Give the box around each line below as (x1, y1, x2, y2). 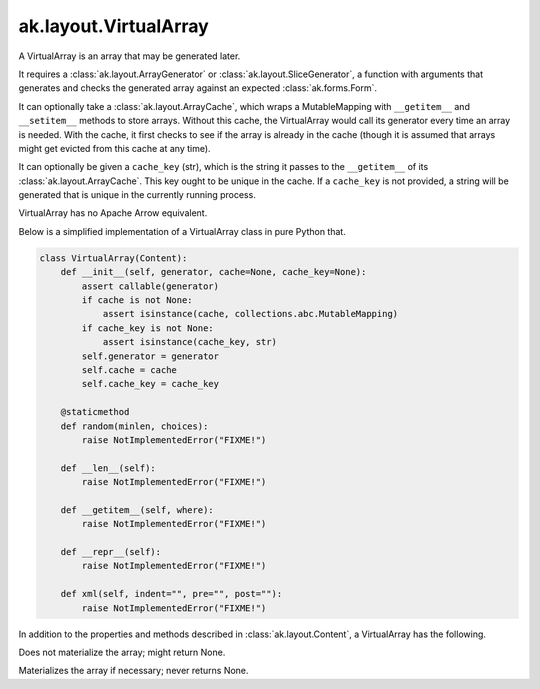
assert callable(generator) (81, 280, 220, 292)
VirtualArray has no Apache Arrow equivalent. (18, 207, 208, 219)
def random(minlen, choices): (60, 420, 209, 432)
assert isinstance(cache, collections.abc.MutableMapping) (102, 308, 399, 320)
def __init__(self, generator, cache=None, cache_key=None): (60, 266, 367, 278)
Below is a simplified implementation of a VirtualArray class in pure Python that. (18, 225, 347, 237)
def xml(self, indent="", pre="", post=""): (60, 588, 283, 600)
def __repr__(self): (60, 546, 162, 558)
